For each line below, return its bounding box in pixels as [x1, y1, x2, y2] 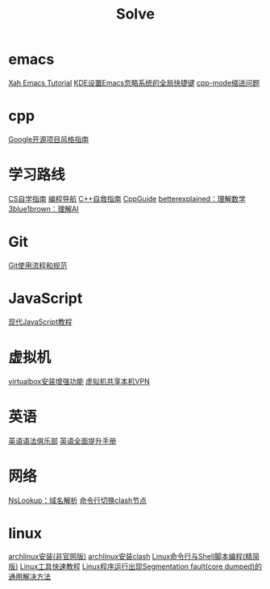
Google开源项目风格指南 [8, 134, 89, 144]
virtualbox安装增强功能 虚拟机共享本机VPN [8, 376, 151, 386]
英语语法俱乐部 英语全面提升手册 [8, 436, 117, 445]
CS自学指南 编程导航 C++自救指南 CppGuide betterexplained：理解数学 [8, 194, 246, 203]
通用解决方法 [8, 572, 51, 582]
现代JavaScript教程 [8, 316, 73, 327]
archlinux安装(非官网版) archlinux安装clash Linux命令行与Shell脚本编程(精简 [8, 552, 260, 562]
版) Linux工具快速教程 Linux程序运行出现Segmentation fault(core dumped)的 [8, 562, 262, 571]
